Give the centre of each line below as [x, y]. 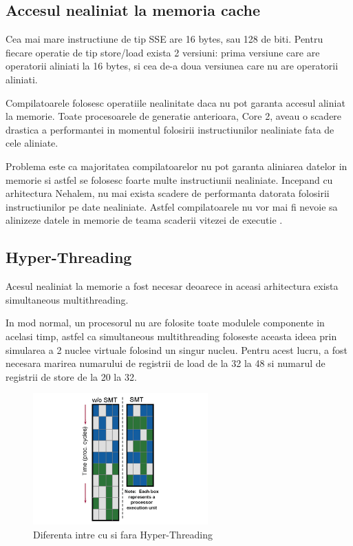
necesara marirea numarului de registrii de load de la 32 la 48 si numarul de [165, 363]
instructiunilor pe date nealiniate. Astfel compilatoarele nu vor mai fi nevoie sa [172, 206]
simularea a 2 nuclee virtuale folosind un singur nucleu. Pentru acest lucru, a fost [177, 349]
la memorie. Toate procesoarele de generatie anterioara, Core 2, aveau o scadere [174, 116]
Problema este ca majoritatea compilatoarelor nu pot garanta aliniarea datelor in [176, 166]
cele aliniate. [32, 143]
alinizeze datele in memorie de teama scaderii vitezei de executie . [144, 220]
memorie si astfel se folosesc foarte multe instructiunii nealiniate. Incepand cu [169, 179]
